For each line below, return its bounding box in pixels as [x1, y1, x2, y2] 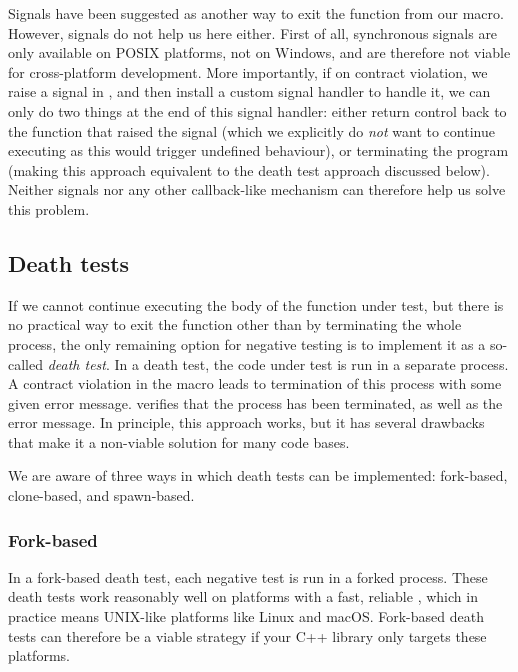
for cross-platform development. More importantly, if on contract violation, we [8, 61, 488, 82]
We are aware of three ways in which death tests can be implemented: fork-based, [8, 465, 508, 486]
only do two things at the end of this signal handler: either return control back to [8, 100, 507, 121]
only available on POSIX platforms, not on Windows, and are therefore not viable [8, 42, 511, 63]
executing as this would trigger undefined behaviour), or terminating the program [8, 140, 509, 161]
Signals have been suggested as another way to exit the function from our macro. [8, 3, 504, 23]
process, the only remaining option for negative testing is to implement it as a [8, 333, 486, 354]
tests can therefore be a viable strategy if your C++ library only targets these [8, 625, 487, 646]
